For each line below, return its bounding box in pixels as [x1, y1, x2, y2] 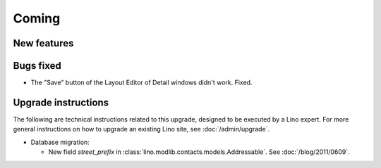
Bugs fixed [13, 60, 61, 72]
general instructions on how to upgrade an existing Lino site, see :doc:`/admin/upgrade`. [13, 125, 270, 134]
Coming [13, 11, 61, 26]
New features [13, 37, 74, 49]
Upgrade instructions [13, 96, 109, 108]
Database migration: [30, 138, 90, 146]
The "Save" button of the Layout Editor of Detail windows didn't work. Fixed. [30, 78, 253, 87]
